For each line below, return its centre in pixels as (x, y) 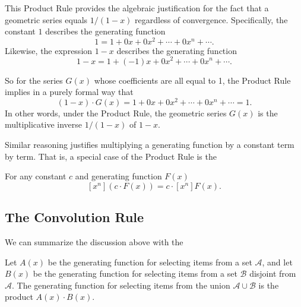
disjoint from (273, 273)
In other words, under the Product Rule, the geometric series (116, 113)
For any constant (36, 176)
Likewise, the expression (49, 50)
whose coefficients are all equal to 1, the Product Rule (192, 80)
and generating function (118, 176)
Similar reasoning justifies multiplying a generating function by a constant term (150, 144)
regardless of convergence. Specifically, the (211, 19)
